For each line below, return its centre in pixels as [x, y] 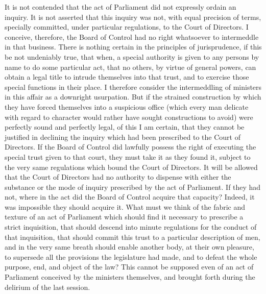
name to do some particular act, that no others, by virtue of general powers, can [130, 67]
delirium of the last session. [47, 287]
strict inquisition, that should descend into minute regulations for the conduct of [131, 227]
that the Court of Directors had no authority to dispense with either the [118, 177]
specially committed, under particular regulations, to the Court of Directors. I [127, 27]
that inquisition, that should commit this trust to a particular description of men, [132, 237]
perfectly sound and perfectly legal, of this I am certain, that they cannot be [125, 127]
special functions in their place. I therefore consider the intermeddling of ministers [133, 87]
